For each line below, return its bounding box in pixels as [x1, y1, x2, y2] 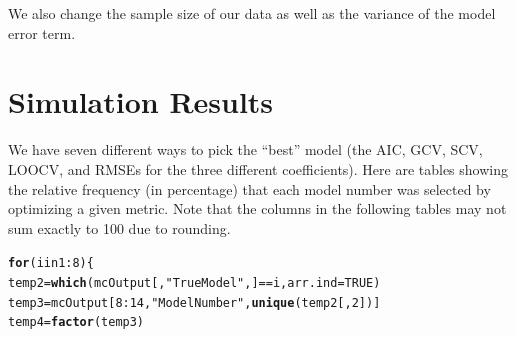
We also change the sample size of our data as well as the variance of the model [8, 3, 496, 23]
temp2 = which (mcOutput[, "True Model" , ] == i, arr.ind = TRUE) [8, 275, 381, 290]
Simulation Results [8, 81, 274, 122]
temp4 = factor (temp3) [8, 315, 145, 330]
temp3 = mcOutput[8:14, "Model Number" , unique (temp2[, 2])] [8, 295, 381, 310]
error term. [8, 22, 76, 43]
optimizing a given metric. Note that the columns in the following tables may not [8, 198, 507, 219]
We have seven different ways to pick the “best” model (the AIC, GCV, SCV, [8, 139, 483, 160]
